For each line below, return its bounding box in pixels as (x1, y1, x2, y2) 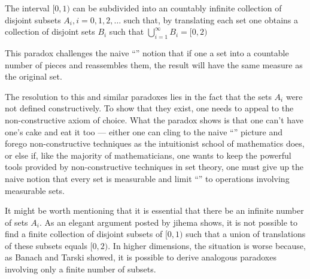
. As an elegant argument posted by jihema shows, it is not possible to (39, 216, 298, 228)
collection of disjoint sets (5, 25, 95, 38)
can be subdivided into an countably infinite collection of (72, 2, 282, 14)
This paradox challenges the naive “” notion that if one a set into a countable (5, 46, 289, 59)
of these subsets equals (5, 239, 88, 251)
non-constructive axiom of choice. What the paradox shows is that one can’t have (5, 113, 303, 126)
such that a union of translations (186, 228, 306, 240)
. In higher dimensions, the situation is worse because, (108, 239, 306, 251)
